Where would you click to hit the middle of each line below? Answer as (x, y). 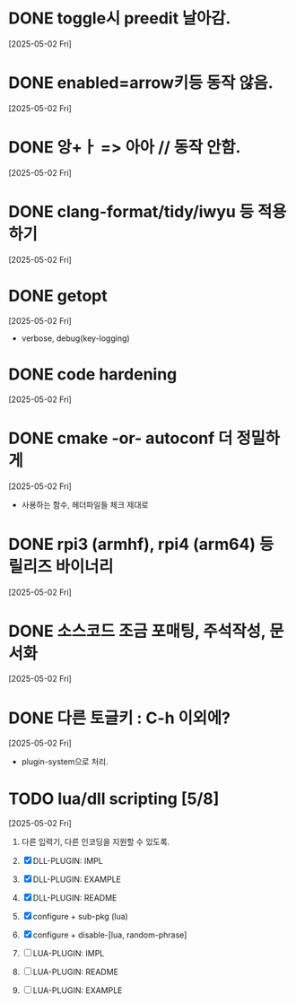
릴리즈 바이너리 (61, 567)
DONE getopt (58, 296)
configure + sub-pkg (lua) (81, 917)
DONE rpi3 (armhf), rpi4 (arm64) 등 (141, 544)
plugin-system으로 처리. (65, 762)
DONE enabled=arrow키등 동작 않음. (141, 83)
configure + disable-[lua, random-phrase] (110, 935)
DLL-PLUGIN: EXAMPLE (77, 879)
